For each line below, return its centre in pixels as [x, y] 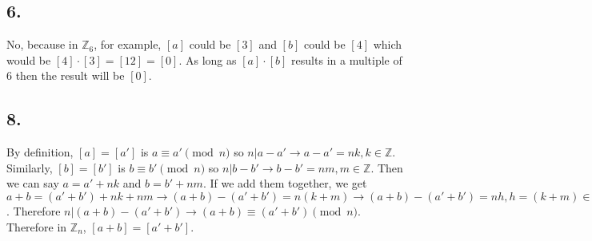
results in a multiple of [347, 59]
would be [29, 59]
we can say [33, 183]
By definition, [40, 152]
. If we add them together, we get [285, 183]
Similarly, [30, 167]
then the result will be [70, 75]
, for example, [128, 44]
